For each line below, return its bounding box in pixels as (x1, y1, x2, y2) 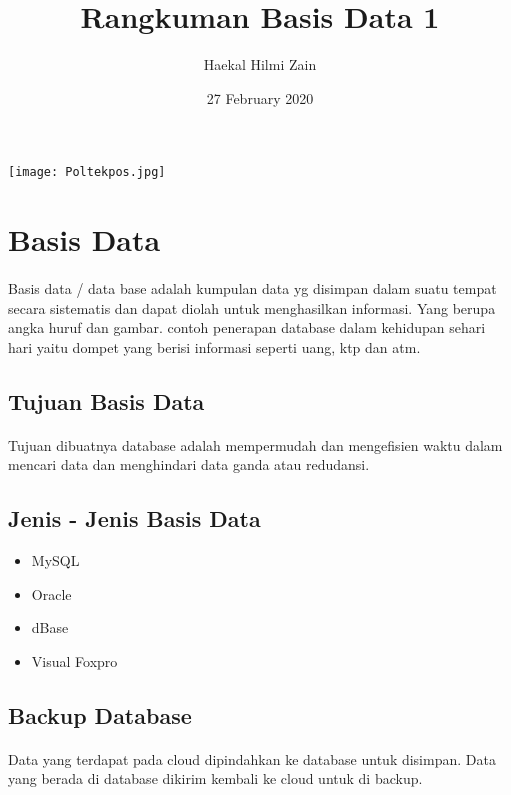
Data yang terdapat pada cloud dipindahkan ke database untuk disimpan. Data (8, 748, 496, 769)
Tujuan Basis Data (8, 385, 205, 416)
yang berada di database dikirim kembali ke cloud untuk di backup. (8, 768, 423, 789)
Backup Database (8, 699, 192, 730)
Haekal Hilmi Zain (203, 54, 317, 75)
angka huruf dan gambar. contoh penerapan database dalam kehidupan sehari (8, 317, 486, 338)
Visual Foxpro (31, 650, 118, 671)
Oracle (31, 583, 72, 604)
